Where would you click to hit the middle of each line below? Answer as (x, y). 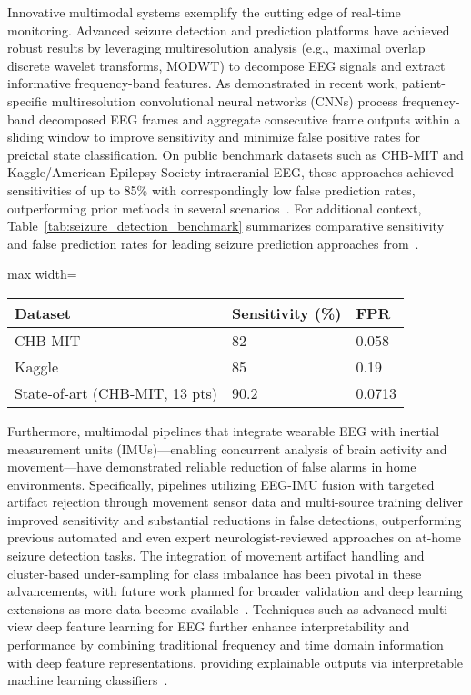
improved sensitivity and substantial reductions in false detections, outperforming (235, 519)
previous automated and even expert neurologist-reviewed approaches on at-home (234, 537)
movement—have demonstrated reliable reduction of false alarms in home (212, 467)
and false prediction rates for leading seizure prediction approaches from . (213, 243)
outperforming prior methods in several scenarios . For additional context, (215, 208)
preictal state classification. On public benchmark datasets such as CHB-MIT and (235, 154)
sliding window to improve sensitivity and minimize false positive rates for (214, 137)
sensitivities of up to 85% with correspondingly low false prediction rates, (211, 189)
